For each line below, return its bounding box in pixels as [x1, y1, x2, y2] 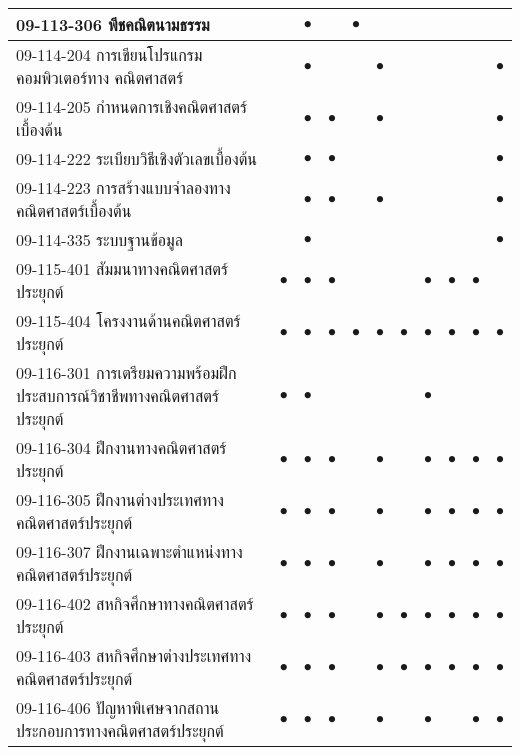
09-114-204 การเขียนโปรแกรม [16, 43, 203, 66]
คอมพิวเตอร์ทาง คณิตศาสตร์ [16, 66, 184, 89]
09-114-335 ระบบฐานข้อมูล [16, 228, 183, 251]
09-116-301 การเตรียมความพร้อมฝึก [16, 361, 237, 384]
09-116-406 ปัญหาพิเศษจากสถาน [16, 696, 220, 719]
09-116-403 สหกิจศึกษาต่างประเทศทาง [16, 644, 252, 667]
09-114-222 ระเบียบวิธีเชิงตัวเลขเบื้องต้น [16, 147, 257, 170]
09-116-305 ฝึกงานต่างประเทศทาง [16, 488, 224, 511]
